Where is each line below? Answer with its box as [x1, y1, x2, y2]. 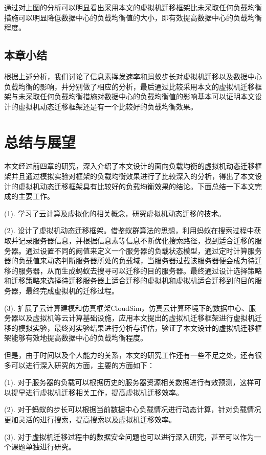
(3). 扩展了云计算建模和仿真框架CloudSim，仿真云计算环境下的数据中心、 [4, 302, 249, 313]
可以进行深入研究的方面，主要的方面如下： [11, 359, 154, 370]
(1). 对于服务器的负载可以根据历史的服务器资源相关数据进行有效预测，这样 [4, 377, 254, 388]
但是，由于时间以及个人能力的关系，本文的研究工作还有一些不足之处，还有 [4, 349, 255, 360]
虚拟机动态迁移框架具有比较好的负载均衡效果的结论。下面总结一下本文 [18, 180, 255, 191]
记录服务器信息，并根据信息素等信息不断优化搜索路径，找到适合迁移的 [18, 235, 255, 246]
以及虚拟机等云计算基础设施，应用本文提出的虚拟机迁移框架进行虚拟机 [18, 312, 255, 323]
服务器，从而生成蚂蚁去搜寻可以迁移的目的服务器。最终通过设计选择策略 [18, 265, 262, 276]
